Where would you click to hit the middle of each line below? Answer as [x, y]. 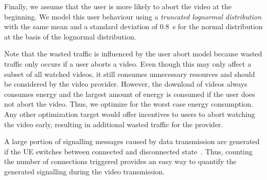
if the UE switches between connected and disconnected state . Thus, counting [128, 151]
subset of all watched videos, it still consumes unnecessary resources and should [130, 74]
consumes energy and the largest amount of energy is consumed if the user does [130, 94]
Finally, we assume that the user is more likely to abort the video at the [118, 6]
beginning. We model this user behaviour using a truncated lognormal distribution [133, 16]
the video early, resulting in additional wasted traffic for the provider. [114, 124]
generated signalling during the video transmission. [84, 171]
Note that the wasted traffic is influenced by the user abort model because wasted [133, 54]
